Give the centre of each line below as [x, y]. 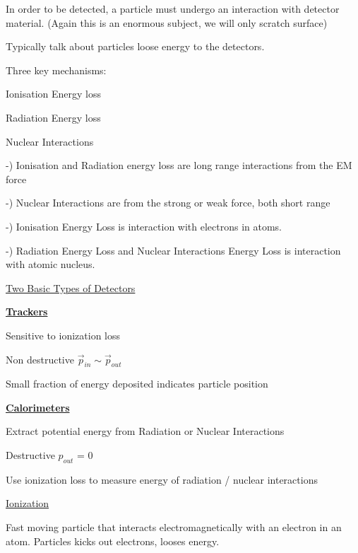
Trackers [27, 312]
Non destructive [40, 359]
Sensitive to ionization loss [63, 335]
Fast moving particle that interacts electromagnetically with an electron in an [174, 527]
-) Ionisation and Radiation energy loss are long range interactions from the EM [179, 165]
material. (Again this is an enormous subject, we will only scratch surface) [167, 22]
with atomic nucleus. [50, 264]
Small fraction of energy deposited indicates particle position [137, 384]
